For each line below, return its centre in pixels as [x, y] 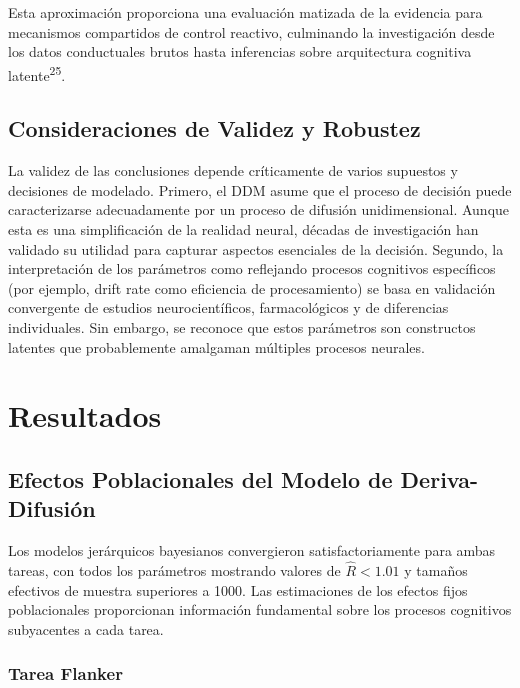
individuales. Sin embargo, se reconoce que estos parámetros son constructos [242, 326]
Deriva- [439, 478]
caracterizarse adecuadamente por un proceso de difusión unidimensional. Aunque [259, 209]
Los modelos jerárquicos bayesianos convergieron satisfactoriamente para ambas [252, 550]
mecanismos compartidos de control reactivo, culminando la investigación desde [251, 31]
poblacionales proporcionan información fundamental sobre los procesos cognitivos [260, 609]
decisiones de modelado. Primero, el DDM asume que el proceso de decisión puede [260, 189]
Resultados [85, 415]
